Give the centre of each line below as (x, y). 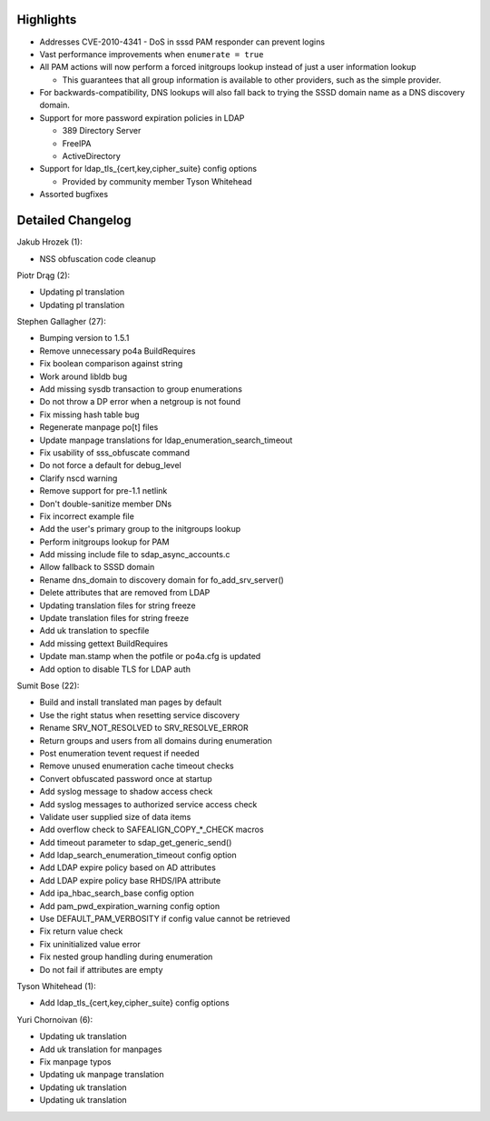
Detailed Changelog (74, 220)
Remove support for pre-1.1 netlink (103, 491)
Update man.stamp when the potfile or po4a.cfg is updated (150, 656)
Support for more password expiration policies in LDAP (142, 117)
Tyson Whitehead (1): (56, 986)
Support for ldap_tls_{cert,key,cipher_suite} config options (148, 169)
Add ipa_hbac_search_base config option (117, 893)
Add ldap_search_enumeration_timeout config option (138, 856)
